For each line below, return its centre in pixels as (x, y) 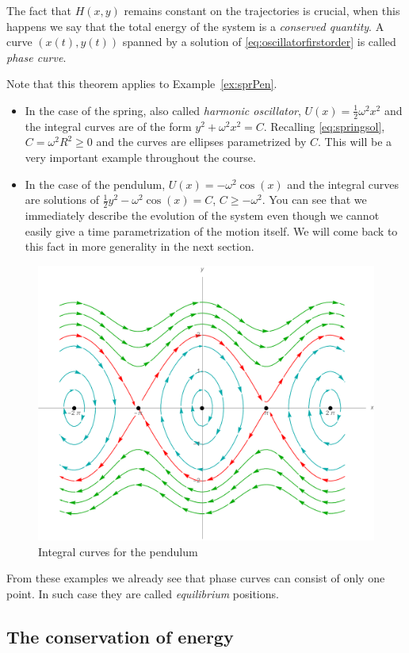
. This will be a (355, 142)
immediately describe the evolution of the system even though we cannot (202, 215)
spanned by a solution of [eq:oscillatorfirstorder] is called (259, 42)
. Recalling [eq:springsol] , (324, 126)
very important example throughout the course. (140, 157)
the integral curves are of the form (108, 126)
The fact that (39, 10)
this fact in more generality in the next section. (140, 246)
